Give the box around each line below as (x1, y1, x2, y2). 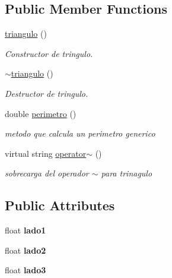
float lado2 (5, 244, 46, 256)
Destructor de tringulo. (5, 87, 88, 99)
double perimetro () (5, 107, 77, 119)
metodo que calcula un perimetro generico (5, 127, 155, 140)
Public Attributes (5, 196, 115, 214)
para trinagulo (101, 167, 152, 179)
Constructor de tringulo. (5, 47, 93, 59)
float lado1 (5, 224, 46, 236)
